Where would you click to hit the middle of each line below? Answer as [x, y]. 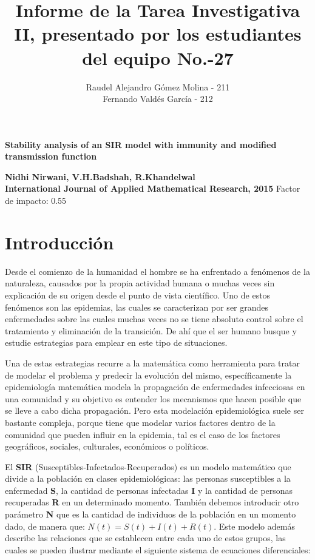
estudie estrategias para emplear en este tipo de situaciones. [116, 342]
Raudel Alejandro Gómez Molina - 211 [158, 86]
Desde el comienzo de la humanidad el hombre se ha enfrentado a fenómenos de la [157, 271]
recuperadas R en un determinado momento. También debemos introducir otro [152, 502]
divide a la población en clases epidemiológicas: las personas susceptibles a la [148, 478]
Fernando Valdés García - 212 [158, 99]
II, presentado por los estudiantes [158, 34]
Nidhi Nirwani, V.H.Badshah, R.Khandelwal [100, 176]
